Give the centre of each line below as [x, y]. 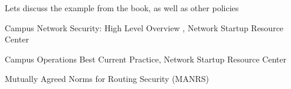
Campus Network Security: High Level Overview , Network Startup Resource [144, 27]
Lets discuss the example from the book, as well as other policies [122, 8]
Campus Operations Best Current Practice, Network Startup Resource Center [146, 59]
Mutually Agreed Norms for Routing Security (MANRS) [107, 79]
